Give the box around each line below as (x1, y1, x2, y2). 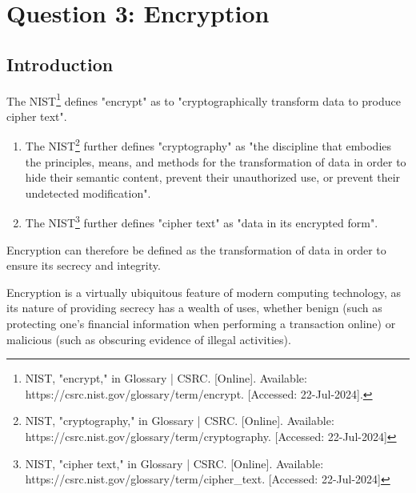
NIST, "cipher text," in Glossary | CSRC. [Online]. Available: (25, 455, 324, 471)
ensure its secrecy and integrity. (6, 257, 161, 274)
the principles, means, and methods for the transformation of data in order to (25, 153, 406, 170)
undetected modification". (25, 184, 151, 201)
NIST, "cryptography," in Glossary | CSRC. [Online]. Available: (25, 412, 334, 429)
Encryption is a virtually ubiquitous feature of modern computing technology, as (6, 283, 401, 300)
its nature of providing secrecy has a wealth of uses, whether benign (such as (6, 299, 382, 316)
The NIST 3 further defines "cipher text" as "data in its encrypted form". (25, 212, 378, 231)
